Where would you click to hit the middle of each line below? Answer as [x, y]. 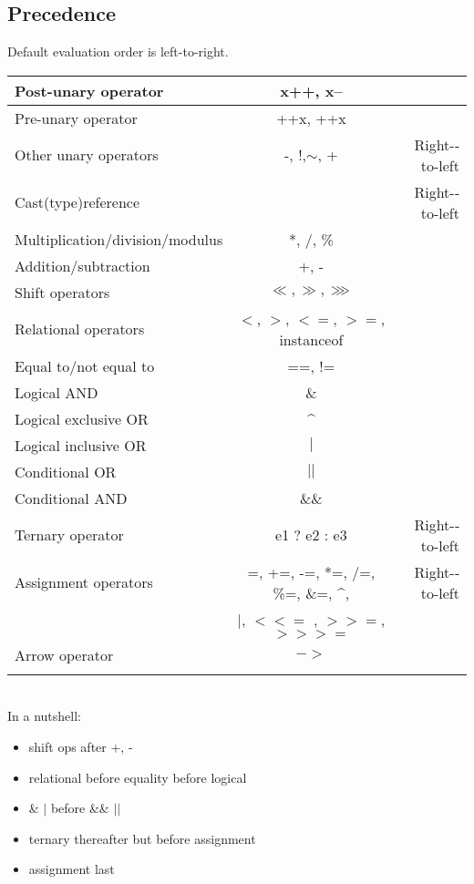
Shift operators [62, 292]
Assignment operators [84, 582]
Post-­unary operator [89, 90]
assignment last [72, 869]
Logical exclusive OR [82, 418]
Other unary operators [87, 155]
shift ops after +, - [81, 746]
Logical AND [57, 392]
